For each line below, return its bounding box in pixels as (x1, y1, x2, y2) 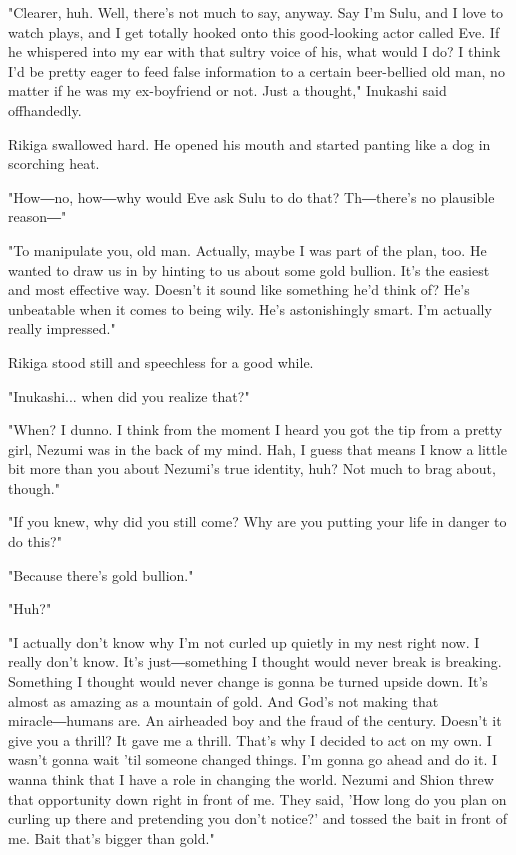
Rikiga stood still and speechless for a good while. (8, 351, 314, 372)
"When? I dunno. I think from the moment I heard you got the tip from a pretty (8, 419, 503, 440)
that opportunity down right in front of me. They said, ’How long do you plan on (8, 788, 507, 809)
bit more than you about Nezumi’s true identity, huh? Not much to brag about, (8, 458, 496, 479)
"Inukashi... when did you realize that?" (8, 385, 250, 406)
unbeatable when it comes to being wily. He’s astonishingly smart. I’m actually (8, 298, 492, 319)
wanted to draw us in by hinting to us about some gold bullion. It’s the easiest (8, 259, 490, 280)
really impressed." (8, 318, 116, 339)
